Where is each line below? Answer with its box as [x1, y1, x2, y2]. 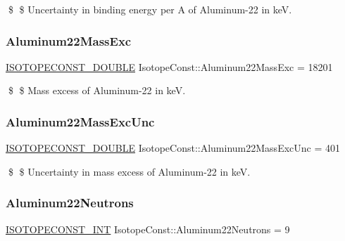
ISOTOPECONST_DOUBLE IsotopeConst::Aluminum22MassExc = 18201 [6, 59, 333, 74]
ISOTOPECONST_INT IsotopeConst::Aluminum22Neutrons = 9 [6, 221, 290, 236]
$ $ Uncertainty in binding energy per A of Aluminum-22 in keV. [8, 2, 292, 16]
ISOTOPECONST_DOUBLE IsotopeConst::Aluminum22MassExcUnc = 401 [6, 141, 340, 155]
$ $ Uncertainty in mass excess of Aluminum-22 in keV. [8, 164, 251, 178]
